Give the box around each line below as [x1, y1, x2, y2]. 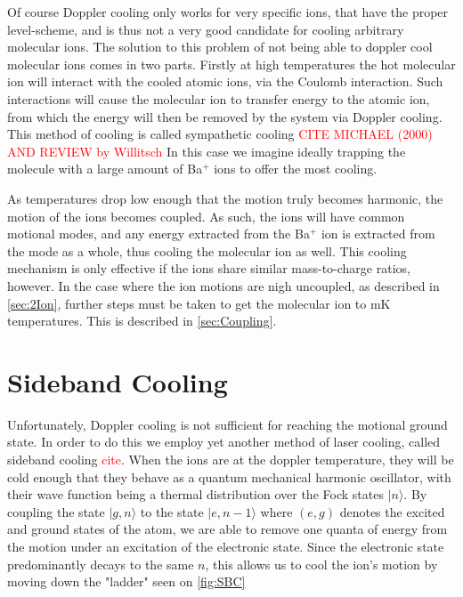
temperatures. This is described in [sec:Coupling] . [7, 311, 277, 330]
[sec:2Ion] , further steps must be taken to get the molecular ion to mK [7, 294, 391, 312]
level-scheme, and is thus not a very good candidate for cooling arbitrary [7, 20, 404, 38]
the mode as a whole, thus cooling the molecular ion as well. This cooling [7, 241, 407, 260]
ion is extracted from [321, 224, 435, 243]
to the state [140, 502, 204, 520]
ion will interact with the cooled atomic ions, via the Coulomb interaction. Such [7, 72, 443, 91]
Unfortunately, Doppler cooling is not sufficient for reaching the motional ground [7, 415, 448, 433]
